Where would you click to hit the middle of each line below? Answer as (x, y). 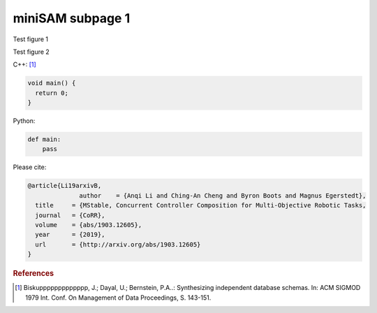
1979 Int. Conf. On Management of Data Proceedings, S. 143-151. (118, 298)
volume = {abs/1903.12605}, (89, 225)
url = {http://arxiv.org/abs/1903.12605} (118, 244)
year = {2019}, (70, 235)
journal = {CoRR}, (70, 215)
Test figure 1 (31, 39)
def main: (44, 139)
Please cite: (30, 167)
